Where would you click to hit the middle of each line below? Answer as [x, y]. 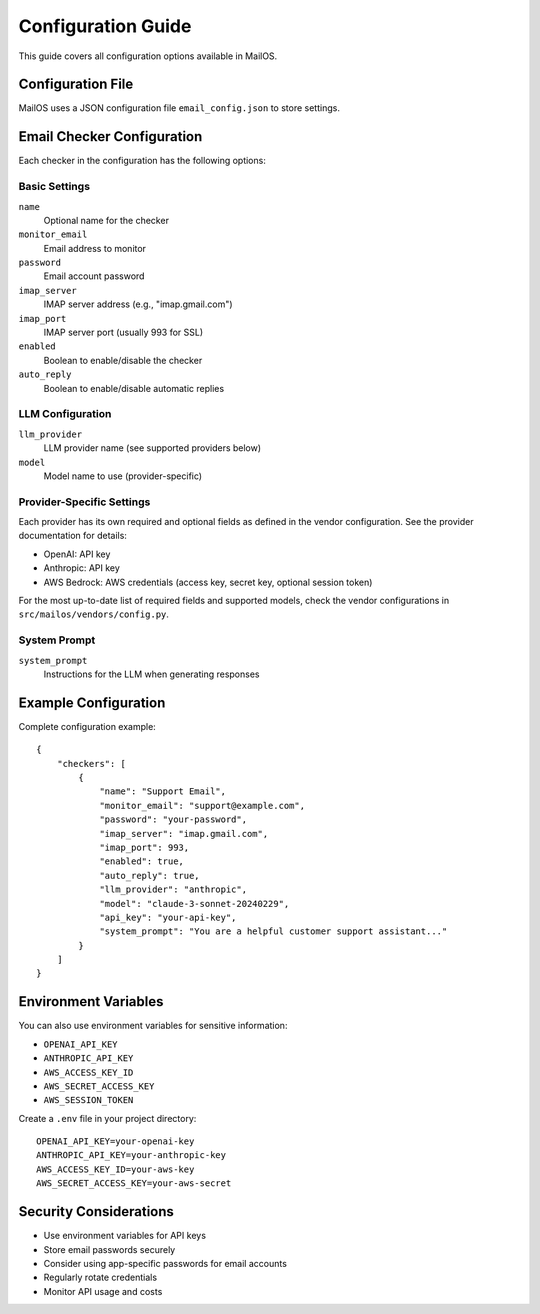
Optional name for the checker [106, 220]
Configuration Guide [105, 26]
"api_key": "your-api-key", [168, 917]
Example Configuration [92, 702]
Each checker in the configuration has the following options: [142, 161]
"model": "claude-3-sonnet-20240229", [194, 903]
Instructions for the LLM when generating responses [151, 674]
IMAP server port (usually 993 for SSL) [123, 332]
